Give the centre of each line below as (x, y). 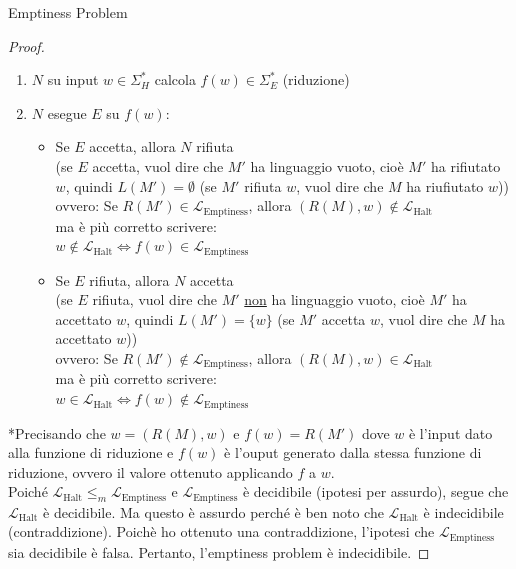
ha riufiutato (445, 185)
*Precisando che (57, 432)
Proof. (26, 45)
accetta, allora (132, 146)
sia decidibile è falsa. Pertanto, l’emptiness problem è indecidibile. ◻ (219, 551)
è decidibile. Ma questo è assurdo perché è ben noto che (213, 511)
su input (73, 79)
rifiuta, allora (129, 279)
